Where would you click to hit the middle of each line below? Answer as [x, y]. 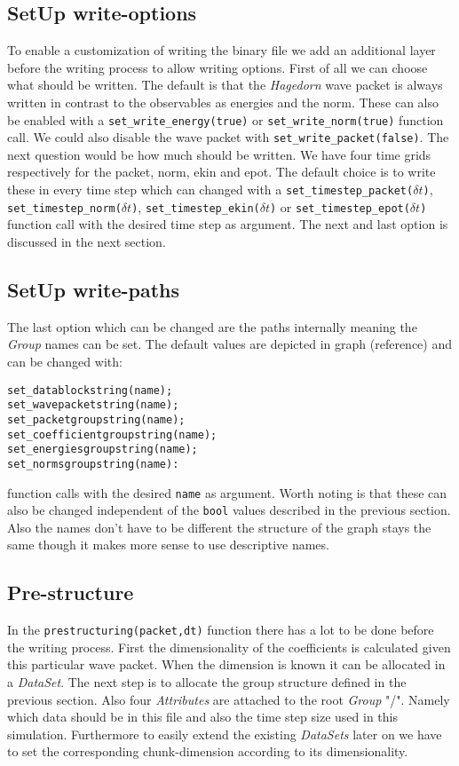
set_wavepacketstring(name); [93, 405]
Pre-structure [71, 592]
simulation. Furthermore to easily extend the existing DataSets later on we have [225, 734]
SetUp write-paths [94, 289]
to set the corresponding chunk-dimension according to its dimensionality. [208, 751]
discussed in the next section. [87, 241]
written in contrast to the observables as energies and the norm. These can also [223, 102]
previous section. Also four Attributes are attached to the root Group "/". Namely [229, 699]
